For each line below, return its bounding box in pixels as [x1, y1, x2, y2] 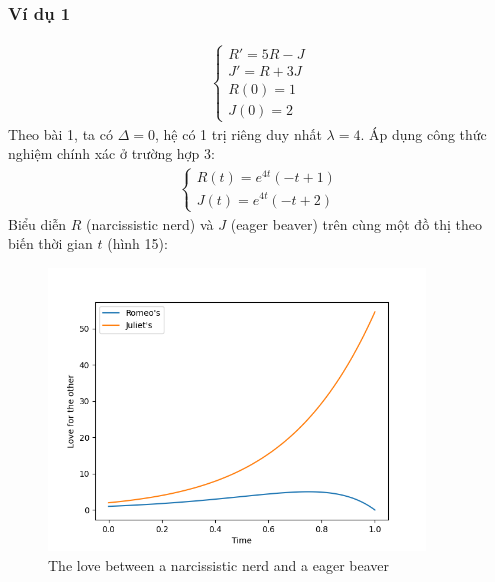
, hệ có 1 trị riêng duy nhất [154, 123, 322, 144]
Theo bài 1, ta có [8, 123, 113, 144]
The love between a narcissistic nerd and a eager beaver [48, 555, 389, 576]
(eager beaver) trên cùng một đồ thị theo [230, 213, 483, 234]
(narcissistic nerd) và [86, 213, 214, 234]
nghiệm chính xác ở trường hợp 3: [8, 143, 215, 164]
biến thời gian [8, 233, 93, 254]
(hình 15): [107, 233, 168, 254]
